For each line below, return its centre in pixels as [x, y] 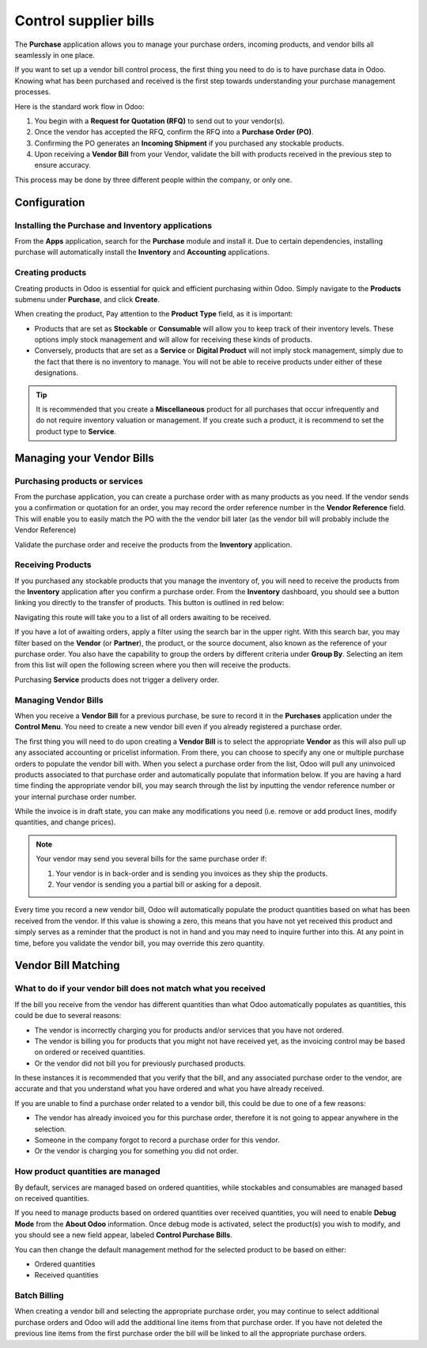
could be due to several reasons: [68, 1016]
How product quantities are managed [88, 1172]
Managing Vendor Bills [59, 700]
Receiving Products [53, 565]
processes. [33, 92]
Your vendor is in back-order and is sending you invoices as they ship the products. [192, 873]
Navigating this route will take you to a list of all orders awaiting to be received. [143, 617]
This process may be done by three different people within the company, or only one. [153, 180]
